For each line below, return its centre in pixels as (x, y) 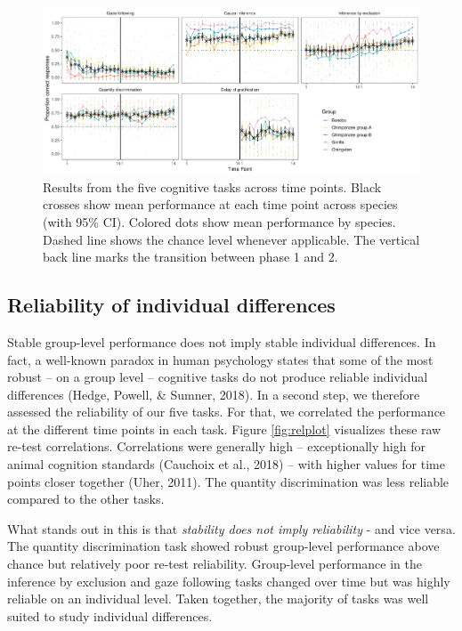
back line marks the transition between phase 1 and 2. (190, 257)
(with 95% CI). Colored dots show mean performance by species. (219, 221)
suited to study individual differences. (110, 615)
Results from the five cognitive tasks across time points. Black (212, 186)
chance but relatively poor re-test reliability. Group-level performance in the (215, 564)
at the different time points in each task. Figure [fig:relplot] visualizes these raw (224, 429)
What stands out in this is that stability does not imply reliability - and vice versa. (231, 528)
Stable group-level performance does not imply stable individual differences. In (222, 341)
